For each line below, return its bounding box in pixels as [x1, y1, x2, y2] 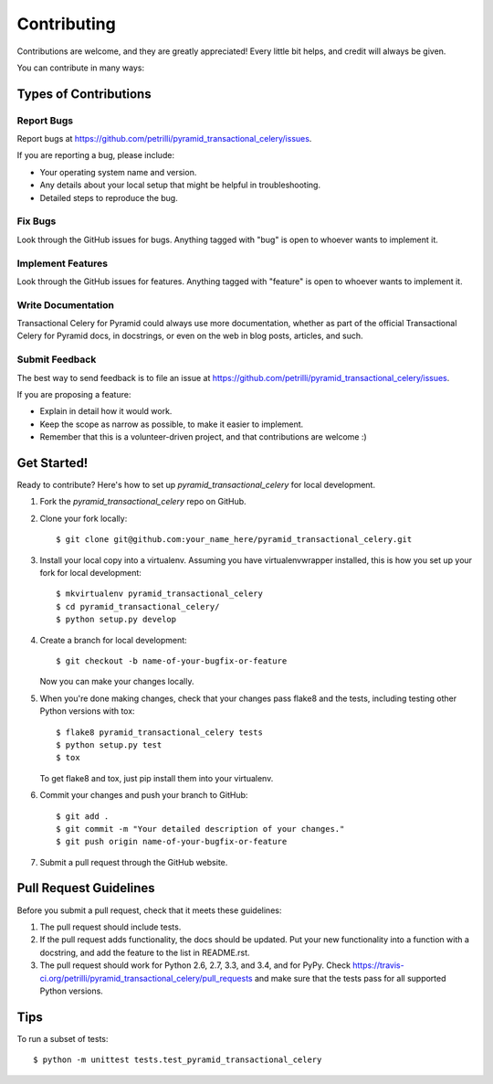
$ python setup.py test [56, 739, 163, 749]
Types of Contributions [16, 86, 152, 101]
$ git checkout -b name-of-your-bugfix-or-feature [56, 655, 288, 666]
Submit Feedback [16, 353, 97, 366]
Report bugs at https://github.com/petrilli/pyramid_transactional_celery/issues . [16, 133, 312, 144]
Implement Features [16, 257, 109, 270]
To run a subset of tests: [16, 1033, 109, 1044]
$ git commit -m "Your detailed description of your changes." [56, 824, 345, 834]
